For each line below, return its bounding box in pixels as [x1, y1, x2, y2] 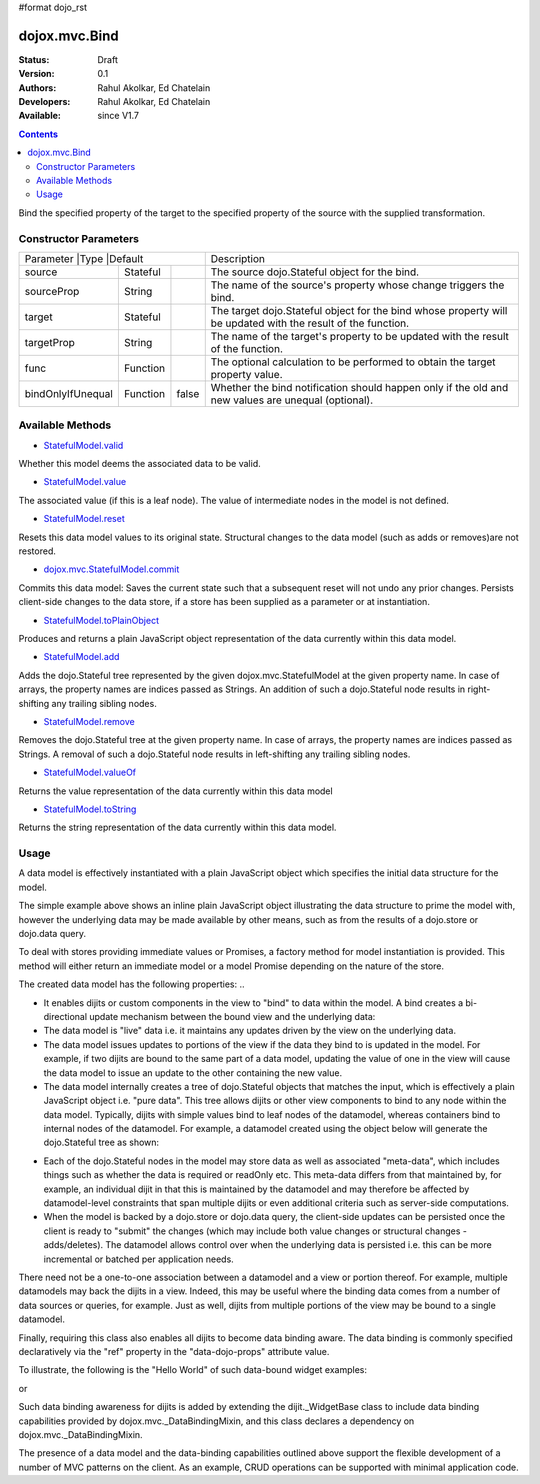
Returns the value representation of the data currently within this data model [18, 785, 334, 797]
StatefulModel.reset [43, 513, 125, 525]
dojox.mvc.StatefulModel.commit [43, 563, 180, 575]
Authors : [18, 81, 57, 94]
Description [210, 251, 265, 265]
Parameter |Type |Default [24, 251, 144, 265]
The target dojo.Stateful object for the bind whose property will [210, 303, 508, 317]
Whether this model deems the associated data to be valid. [18, 458, 261, 470]
